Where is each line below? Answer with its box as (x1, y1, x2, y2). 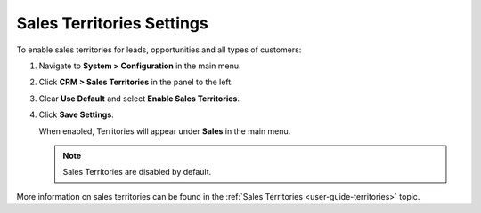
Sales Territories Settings (16, 13, 208, 33)
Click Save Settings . (38, 109, 115, 120)
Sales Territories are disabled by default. (62, 167, 212, 177)
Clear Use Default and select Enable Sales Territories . (38, 93, 240, 104)
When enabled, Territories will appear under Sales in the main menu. (38, 125, 291, 137)
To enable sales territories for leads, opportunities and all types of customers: (16, 44, 302, 55)
